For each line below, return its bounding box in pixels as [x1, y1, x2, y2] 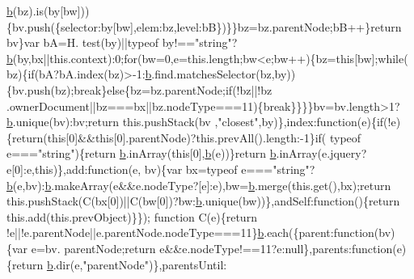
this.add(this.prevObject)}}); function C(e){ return [6, 208, 257, 225]
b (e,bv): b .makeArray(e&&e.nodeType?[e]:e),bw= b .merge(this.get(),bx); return [6, 176, 391, 193]
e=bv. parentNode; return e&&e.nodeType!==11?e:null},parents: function [31, 239, 393, 256]
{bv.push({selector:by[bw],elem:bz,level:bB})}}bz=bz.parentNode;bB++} [6, 18, 371, 35]
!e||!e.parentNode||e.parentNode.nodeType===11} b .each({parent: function [6, 224, 374, 241]
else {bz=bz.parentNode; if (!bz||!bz [107, 81, 272, 98]
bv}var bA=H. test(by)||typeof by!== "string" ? [6, 34, 238, 51]
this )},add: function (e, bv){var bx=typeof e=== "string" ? [35, 160, 315, 177]
